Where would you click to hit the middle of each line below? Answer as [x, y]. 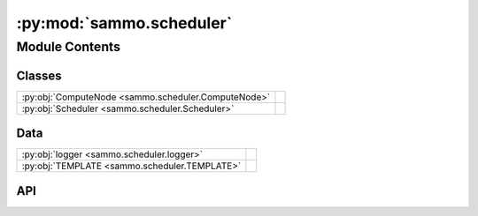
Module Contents [69, 47]
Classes [39, 75]
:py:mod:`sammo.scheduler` [124, 23]
